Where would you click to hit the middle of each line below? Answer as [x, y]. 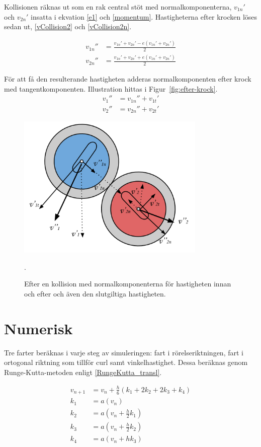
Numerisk [38, 328]
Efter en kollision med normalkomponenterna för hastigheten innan [128, 284]
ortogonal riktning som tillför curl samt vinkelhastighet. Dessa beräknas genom [126, 362]
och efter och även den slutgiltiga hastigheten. [95, 293]
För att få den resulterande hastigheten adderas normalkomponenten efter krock [128, 79]
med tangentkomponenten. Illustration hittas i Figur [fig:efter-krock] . [111, 88]
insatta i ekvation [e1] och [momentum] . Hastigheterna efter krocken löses [144, 16]
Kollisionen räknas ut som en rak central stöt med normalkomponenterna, [118, 7]
